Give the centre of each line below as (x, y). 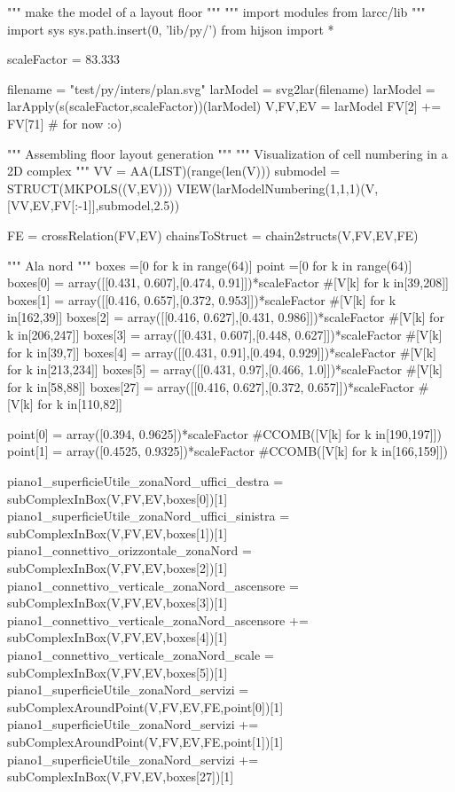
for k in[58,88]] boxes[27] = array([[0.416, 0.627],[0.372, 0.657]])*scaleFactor (211, 386)
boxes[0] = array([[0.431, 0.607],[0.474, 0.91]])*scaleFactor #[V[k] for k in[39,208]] (228, 282)
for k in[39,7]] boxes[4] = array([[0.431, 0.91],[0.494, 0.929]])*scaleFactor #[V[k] (222, 352)
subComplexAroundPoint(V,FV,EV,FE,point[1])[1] (145, 741)
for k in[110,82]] (80, 404)
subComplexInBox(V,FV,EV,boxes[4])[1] (118, 637)
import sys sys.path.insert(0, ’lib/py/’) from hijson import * (171, 29)
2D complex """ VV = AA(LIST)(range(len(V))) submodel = (174, 171)
